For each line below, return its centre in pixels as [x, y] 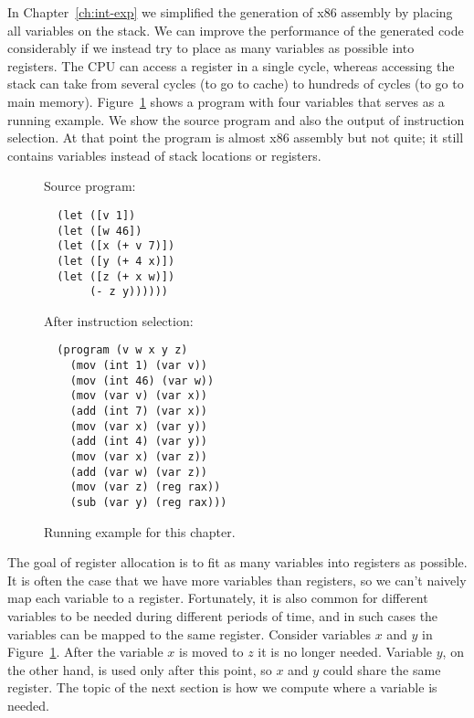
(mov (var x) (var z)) [138, 457]
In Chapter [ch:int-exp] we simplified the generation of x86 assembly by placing [230, 12]
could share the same [382, 669]
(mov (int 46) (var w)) [142, 380]
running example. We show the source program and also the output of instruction [236, 119]
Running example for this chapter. [140, 531]
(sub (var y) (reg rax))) [148, 503]
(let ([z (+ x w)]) [116, 276]
